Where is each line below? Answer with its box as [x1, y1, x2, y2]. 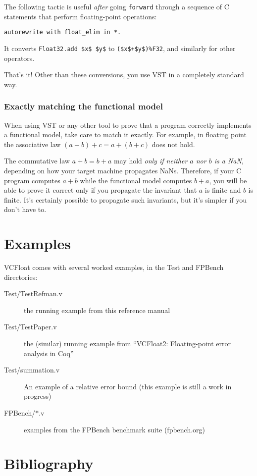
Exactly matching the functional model [4, 100, 163, 112]
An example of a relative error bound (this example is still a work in [24, 381, 232, 391]
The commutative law [4, 156, 70, 166]
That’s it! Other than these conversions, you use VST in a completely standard [4, 69, 244, 80]
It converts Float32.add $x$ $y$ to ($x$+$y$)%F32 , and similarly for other [4, 43, 236, 53]
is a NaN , [214, 156, 244, 166]
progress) [24, 391, 51, 401]
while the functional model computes [80, 175, 192, 185]
